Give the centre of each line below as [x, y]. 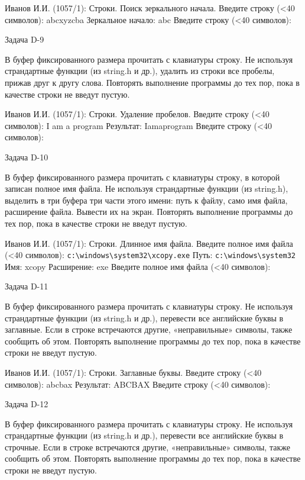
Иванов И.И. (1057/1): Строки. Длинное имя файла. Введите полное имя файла [149, 243]
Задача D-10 [27, 157]
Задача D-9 [25, 39]
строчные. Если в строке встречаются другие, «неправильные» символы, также [147, 447]
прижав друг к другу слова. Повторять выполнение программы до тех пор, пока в [152, 82]
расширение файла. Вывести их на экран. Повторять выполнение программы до [149, 212]
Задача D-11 [27, 286]
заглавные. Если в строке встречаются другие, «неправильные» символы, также [149, 329]
